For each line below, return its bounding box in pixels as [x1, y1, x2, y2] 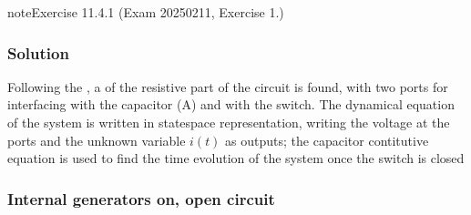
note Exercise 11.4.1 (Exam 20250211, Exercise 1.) [7, 3, 284, 21]
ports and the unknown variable [7, 130, 186, 149]
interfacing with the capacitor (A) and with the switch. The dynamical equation [7, 95, 455, 114]
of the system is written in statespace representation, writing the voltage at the [7, 113, 450, 131]
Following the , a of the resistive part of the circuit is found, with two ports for [7, 77, 448, 96]
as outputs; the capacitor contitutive [225, 130, 429, 149]
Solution [7, 41, 69, 64]
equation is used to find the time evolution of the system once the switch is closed [7, 148, 465, 168]
